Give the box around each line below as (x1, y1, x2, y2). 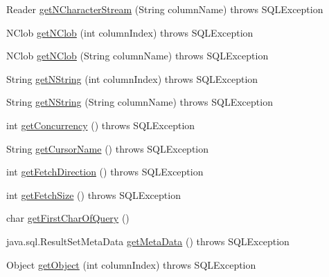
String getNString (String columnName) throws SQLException (6, 95, 273, 109)
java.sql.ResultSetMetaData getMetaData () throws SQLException (6, 233, 290, 248)
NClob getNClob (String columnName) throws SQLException (6, 48, 269, 63)
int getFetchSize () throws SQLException (6, 187, 181, 202)
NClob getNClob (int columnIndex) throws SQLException (6, 25, 254, 39)
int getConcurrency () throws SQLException (6, 117, 195, 132)
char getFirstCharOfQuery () (6, 211, 130, 225)
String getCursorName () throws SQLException (6, 141, 209, 155)
